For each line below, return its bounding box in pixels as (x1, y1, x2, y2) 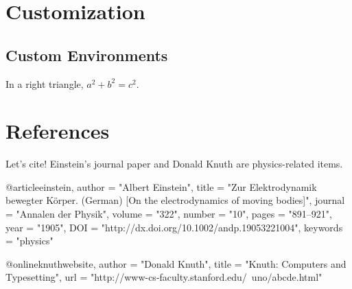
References (5, 117, 110, 145)
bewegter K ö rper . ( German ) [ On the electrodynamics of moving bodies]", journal (5, 193, 345, 207)
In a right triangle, (5, 76, 84, 91)
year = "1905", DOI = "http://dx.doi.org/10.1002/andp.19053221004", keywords (5, 220, 343, 234)
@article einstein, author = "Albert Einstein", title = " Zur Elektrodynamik (5, 179, 317, 194)
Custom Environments (5, 44, 168, 65)
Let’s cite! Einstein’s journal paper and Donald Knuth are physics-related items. (5, 157, 343, 171)
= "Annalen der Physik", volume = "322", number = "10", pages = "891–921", (5, 207, 332, 221)
